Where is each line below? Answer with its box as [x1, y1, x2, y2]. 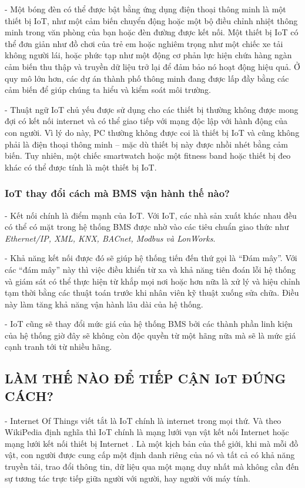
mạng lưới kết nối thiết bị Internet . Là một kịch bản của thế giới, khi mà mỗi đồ [5, 437, 299, 449]
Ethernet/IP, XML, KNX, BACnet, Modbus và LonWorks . [5, 232, 216, 244]
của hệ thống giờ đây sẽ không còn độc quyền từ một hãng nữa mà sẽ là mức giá [5, 329, 296, 341]
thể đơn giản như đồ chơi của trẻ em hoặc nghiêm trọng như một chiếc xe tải [5, 37, 283, 49]
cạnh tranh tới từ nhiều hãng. [5, 340, 112, 353]
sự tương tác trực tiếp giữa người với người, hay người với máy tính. [5, 472, 250, 484]
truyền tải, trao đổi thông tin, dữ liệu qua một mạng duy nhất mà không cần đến [5, 460, 299, 473]
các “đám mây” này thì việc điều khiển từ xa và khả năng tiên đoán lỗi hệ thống [5, 263, 296, 275]
